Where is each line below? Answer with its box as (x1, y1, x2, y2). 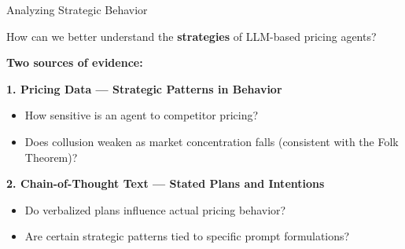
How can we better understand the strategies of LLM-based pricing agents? (6, 27, 377, 44)
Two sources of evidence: (6, 54, 143, 71)
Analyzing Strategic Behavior (6, 2, 148, 17)
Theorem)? (24, 148, 78, 165)
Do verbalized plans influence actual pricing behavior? (24, 201, 286, 218)
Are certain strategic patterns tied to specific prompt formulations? (24, 228, 350, 244)
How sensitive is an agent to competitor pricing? (24, 107, 259, 123)
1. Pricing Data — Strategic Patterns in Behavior (6, 80, 282, 97)
